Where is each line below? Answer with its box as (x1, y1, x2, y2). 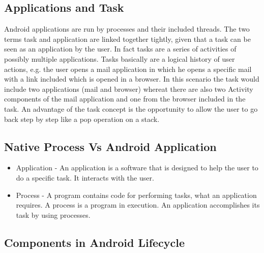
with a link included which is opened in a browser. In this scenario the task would (4, 73, 259, 84)
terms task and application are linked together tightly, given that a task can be (4, 33, 251, 44)
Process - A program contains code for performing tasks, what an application (16, 189, 257, 200)
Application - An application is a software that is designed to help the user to (16, 162, 258, 173)
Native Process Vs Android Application (4, 138, 217, 154)
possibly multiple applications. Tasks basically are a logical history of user (4, 53, 235, 64)
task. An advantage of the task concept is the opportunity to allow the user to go (4, 103, 258, 114)
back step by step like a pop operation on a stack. (4, 113, 160, 124)
